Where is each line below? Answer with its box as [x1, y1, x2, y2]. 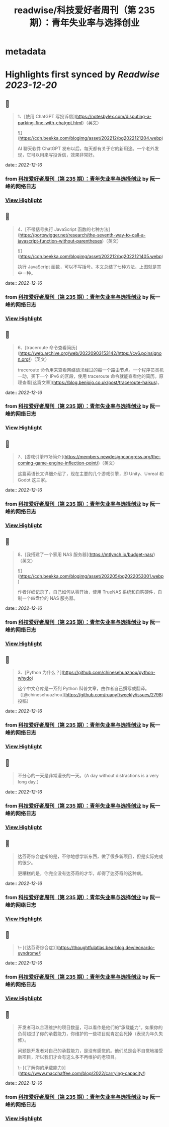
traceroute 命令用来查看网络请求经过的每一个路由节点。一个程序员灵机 [17, 367, 164, 373]
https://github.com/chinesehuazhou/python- [63, 670, 155, 676]
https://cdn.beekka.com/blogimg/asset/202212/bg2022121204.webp [19, 135, 162, 141]
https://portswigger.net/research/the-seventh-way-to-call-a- [19, 232, 146, 238]
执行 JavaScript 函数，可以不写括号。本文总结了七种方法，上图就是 [17, 264, 157, 270]
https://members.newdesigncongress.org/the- [64, 454, 161, 460]
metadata [5, 46, 46, 57]
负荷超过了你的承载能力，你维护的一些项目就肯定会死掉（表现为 [17, 1031, 150, 1037]
